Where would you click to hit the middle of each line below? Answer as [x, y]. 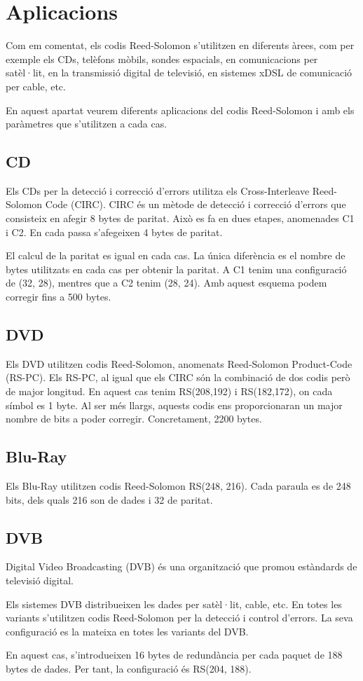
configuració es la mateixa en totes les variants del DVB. [127, 631]
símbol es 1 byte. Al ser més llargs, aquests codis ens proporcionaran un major [174, 405]
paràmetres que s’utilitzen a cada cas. [87, 124]
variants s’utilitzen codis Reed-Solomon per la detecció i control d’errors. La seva [179, 618]
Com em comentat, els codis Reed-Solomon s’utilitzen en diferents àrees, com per [180, 45]
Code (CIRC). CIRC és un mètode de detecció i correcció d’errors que [196, 204]
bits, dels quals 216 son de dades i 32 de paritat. [109, 499]
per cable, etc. [36, 86]
